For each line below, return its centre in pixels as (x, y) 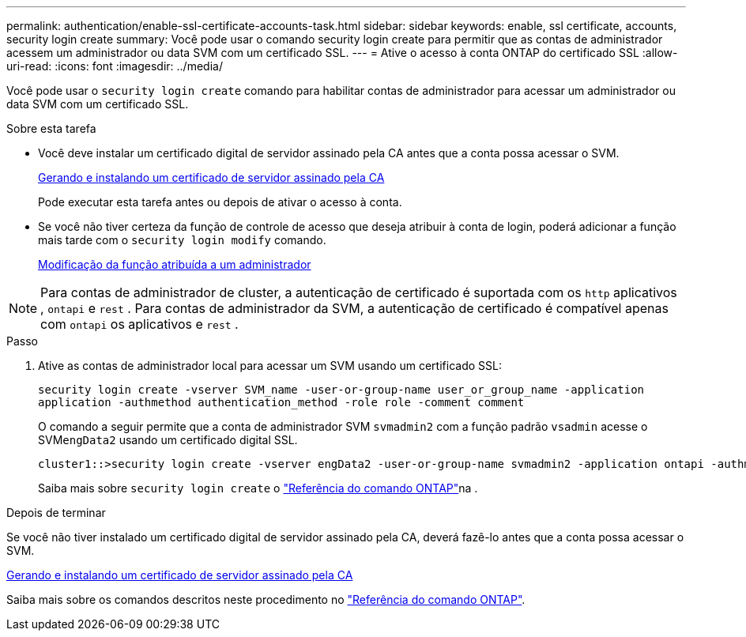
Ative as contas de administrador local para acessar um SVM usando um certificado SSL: (270, 366)
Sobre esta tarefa (51, 128)
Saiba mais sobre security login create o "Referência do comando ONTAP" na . (258, 488)
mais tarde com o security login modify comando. (182, 240)
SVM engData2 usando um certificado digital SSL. (168, 440)
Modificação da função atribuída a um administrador (175, 264)
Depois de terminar (56, 513)
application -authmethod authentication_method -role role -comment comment (281, 402)
